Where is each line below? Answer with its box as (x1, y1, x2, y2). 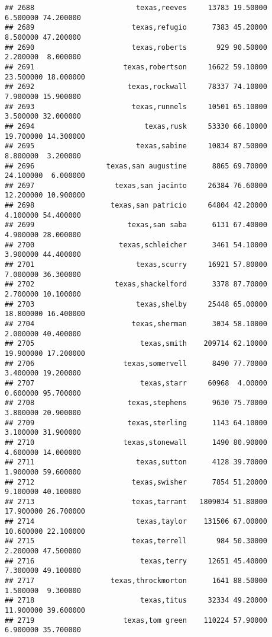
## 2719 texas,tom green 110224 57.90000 (5, 616, 267, 625)
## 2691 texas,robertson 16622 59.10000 (5, 62, 267, 71)
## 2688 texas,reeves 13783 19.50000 (5, 4, 267, 12)
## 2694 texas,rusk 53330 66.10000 (5, 122, 267, 130)
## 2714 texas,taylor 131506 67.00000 (5, 517, 267, 526)
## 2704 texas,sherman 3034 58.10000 (5, 320, 267, 328)
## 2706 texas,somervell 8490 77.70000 (5, 359, 267, 368)
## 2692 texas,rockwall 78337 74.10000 (5, 82, 267, 91)
